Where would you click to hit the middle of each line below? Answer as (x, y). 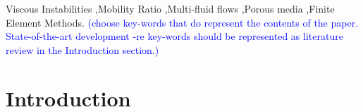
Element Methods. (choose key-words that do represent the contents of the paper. (182, 22)
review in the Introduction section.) (82, 49)
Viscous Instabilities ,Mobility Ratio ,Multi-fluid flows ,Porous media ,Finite (170, 8)
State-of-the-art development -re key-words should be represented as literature (174, 36)
